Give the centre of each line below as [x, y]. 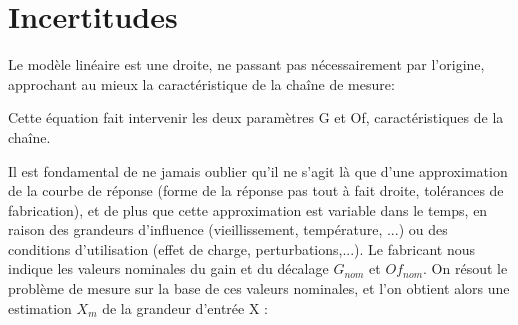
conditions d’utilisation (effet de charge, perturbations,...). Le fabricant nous [241, 248]
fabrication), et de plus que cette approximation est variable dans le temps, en [248, 209]
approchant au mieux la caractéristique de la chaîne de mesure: [201, 83]
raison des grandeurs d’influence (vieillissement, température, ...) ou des [228, 229]
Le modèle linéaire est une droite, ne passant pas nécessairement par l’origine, [246, 64]
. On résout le [465, 268]
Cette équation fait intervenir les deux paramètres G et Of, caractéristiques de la [256, 117]
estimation [40, 307]
